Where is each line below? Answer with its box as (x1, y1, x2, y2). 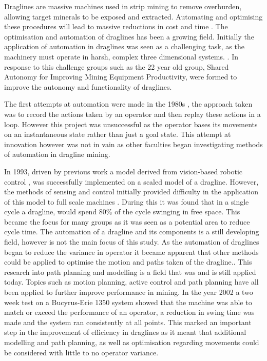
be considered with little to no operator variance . (4, 347, 159, 357)
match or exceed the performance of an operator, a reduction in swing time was (4, 307, 255, 317)
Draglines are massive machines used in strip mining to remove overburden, (4, 1, 242, 11)
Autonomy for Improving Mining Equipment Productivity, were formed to (4, 71, 237, 82)
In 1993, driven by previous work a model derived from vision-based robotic (4, 166, 243, 176)
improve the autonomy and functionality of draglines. (4, 81, 172, 92)
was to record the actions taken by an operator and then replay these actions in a (4, 108, 261, 119)
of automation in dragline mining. (4, 149, 110, 159)
